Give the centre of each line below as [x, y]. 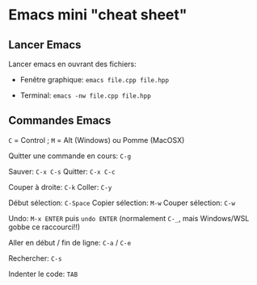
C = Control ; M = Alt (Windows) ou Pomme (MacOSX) [97, 140]
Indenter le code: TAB [43, 274]
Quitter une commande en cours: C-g [70, 156]
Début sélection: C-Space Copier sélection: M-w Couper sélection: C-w [122, 203]
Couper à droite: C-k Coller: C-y [60, 187]
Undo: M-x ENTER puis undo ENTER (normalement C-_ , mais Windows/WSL [129, 218]
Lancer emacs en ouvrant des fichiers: [73, 64]
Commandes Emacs [60, 121]
